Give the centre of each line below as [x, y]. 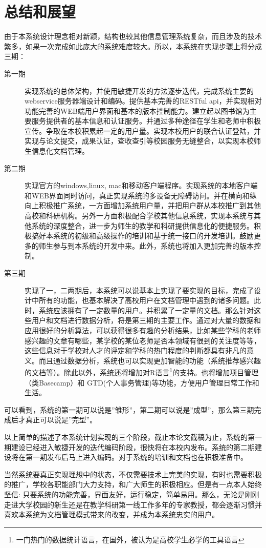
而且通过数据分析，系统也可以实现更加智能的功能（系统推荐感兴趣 [150, 360]
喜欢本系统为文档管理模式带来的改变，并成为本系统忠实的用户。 [112, 514]
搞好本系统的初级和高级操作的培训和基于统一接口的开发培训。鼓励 [142, 236]
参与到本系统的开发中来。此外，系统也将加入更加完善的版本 [153, 245]
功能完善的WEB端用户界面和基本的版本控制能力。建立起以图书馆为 [137, 110]
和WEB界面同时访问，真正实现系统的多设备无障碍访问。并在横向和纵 [141, 195]
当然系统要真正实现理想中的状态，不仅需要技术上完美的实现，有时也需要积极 [133, 474]
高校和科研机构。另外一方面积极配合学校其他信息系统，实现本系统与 [139, 216]
